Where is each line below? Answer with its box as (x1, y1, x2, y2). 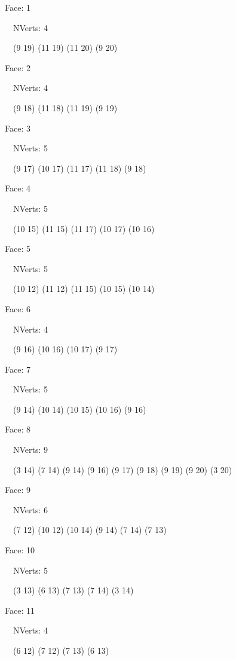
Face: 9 (5, 483, 30, 496)
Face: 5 (5, 242, 30, 255)
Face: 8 (5, 423, 30, 435)
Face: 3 (5, 121, 30, 134)
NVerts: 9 (13, 443, 48, 456)
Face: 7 (5, 363, 30, 375)
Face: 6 (5, 302, 30, 315)
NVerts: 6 (13, 503, 48, 516)
